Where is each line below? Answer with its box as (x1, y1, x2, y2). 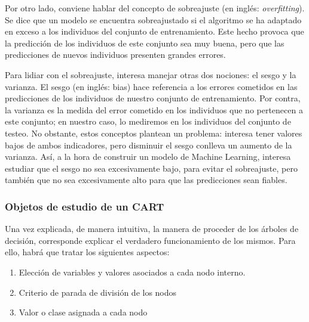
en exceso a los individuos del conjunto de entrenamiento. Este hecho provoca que (5, 25, 304, 38)
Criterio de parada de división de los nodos (19, 286, 177, 298)
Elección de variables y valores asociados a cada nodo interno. (19, 265, 246, 278)
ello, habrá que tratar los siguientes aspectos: (5, 246, 170, 258)
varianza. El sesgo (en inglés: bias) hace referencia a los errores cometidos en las (5, 80, 298, 92)
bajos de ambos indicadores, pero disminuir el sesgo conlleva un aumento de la (5, 138, 292, 151)
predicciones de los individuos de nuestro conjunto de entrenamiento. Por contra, (5, 92, 301, 104)
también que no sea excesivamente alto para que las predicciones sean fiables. (5, 174, 287, 186)
